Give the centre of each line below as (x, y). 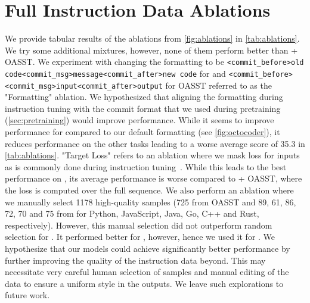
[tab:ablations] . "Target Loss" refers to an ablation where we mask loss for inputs (152, 155)
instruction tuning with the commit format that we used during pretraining (143, 108)
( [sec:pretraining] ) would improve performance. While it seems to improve (139, 120)
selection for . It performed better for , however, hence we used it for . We (140, 237)
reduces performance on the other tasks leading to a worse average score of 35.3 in (155, 143)
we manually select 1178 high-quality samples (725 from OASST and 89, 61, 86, (151, 202)
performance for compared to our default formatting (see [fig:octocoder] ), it (142, 132)
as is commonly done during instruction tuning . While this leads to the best (146, 166)
